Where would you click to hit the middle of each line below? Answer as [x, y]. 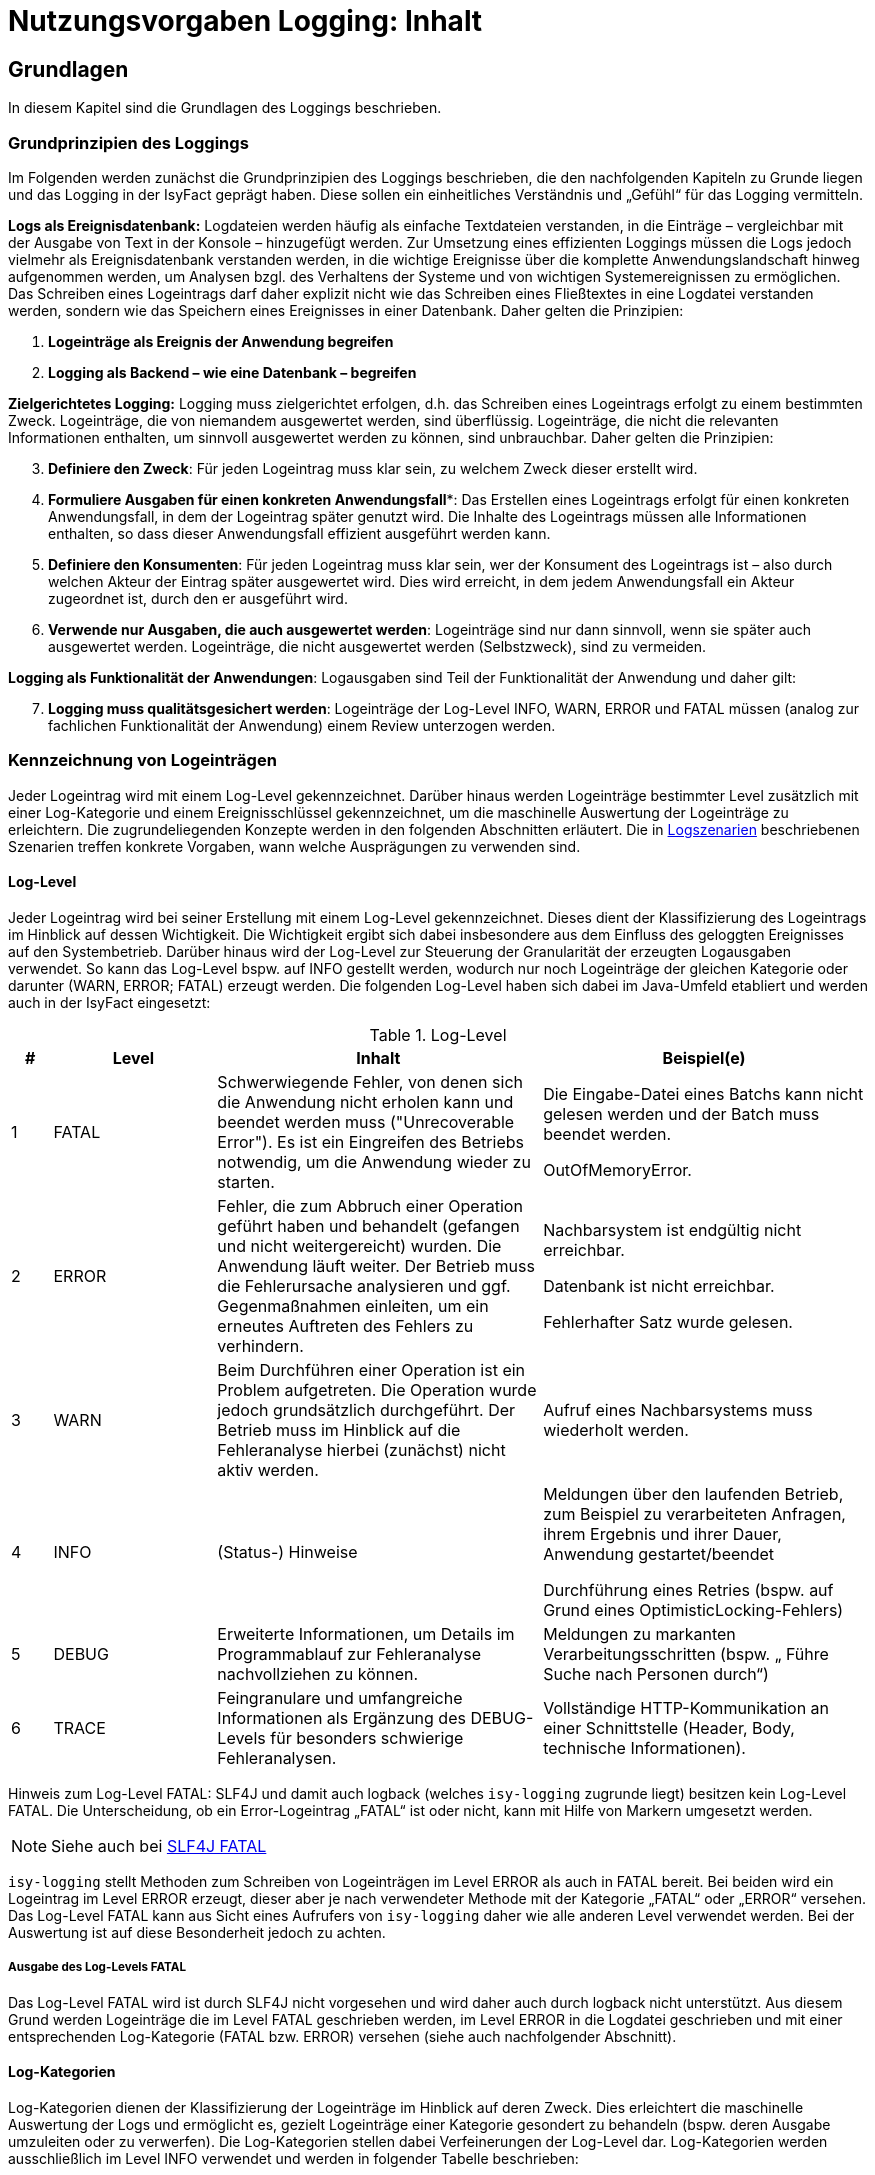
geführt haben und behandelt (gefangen [368, 1225]
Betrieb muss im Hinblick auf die [339, 1429]
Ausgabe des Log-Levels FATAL [97, 1967]
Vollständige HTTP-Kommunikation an [686, 1707]
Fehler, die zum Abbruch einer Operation [370, 1205]
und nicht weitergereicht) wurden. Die [359, 1245]
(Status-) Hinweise [287, 1551]
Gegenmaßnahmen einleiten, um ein [353, 1305]
